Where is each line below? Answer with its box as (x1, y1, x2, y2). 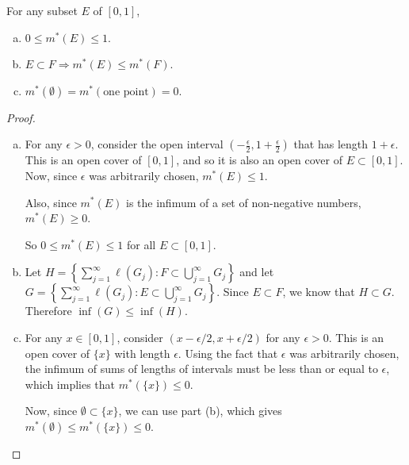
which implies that (25, 375, 116, 392)
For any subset (6, 2, 78, 18)
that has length (293, 136, 369, 152)
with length (114, 344, 170, 361)
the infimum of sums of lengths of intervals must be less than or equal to (25, 360, 378, 377)
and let (239, 263, 274, 280)
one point (103, 86, 149, 98)
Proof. (6, 109, 36, 125)
